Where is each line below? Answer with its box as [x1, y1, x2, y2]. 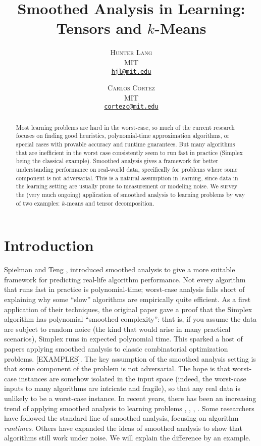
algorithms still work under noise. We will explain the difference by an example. [4, 432, 251, 443]
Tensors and [56, 18, 142, 38]
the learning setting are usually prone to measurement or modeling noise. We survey [16, 182, 238, 190]
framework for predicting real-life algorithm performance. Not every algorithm [4, 274, 246, 284]
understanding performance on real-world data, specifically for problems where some [16, 165, 238, 174]
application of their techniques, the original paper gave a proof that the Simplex [4, 304, 252, 314]
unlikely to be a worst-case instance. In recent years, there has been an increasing [4, 393, 256, 404]
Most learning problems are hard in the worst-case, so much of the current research [16, 123, 235, 131]
